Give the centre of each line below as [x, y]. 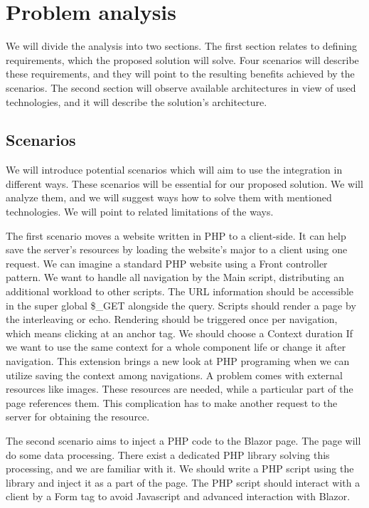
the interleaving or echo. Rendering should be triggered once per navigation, [172, 319]
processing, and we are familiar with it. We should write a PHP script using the [180, 469]
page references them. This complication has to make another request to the [172, 402]
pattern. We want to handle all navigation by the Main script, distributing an [175, 277]
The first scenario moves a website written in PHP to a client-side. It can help [176, 235]
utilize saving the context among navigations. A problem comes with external [174, 375]
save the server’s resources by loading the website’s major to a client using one [177, 249]
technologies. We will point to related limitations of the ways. [140, 212]
